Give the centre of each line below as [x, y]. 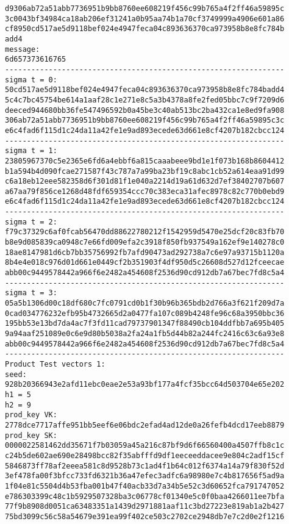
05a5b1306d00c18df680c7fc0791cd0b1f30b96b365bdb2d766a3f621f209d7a [145, 303]
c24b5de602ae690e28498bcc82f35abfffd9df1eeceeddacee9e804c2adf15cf [145, 455]
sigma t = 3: [31, 293]
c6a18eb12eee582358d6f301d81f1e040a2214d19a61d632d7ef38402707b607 [145, 181]
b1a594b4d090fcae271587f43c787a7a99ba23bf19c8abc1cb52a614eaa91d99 [145, 171]
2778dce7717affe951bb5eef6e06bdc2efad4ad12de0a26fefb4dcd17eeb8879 [145, 425]
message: [23, 49]
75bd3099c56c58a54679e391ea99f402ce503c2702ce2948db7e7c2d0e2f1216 [145, 516]
